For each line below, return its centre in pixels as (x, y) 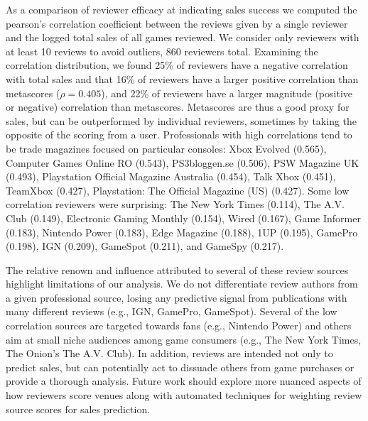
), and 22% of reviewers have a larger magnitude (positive (227, 93)
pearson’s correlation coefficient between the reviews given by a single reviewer (177, 23)
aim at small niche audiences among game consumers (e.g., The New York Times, (184, 339)
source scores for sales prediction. (78, 409)
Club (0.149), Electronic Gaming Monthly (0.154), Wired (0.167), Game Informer (183, 218)
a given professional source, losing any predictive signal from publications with (177, 297)
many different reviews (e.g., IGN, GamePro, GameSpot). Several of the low (172, 311)
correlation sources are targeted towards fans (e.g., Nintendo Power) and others (179, 326)
